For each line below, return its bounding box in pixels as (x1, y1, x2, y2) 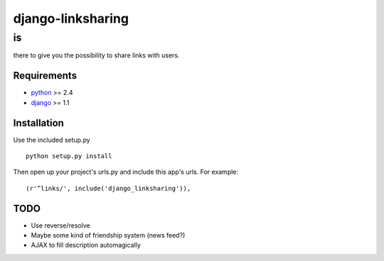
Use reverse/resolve (31, 221, 90, 230)
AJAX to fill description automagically (31, 241, 142, 250)
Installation (13, 117, 64, 129)
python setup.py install (26, 152, 112, 160)
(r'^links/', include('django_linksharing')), (26, 184, 191, 192)
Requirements (13, 70, 78, 82)
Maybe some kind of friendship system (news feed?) (31, 231, 186, 240)
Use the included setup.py (13, 135, 90, 144)
